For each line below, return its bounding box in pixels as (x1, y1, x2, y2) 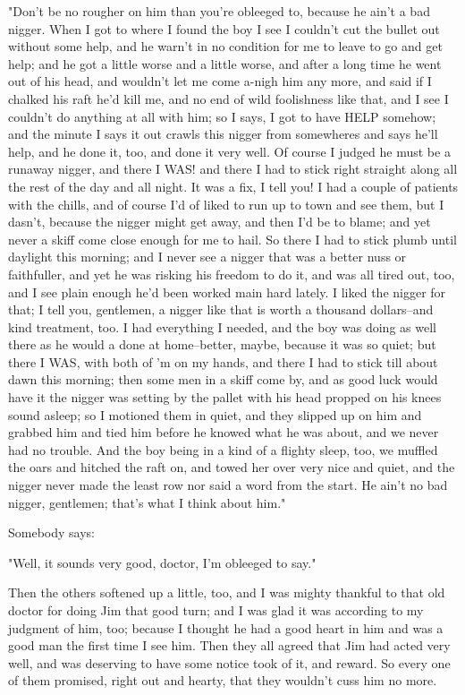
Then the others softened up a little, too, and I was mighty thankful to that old (8, 583, 445, 602)
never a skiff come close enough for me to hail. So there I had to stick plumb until (8, 229, 457, 248)
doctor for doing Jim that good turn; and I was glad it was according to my (8, 601, 424, 619)
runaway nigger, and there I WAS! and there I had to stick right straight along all (8, 159, 458, 178)
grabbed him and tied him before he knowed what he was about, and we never (8, 423, 439, 442)
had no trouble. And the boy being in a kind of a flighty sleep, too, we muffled (8, 440, 438, 459)
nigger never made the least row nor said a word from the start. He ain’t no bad (8, 476, 448, 494)
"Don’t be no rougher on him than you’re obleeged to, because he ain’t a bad (8, 2, 430, 20)
